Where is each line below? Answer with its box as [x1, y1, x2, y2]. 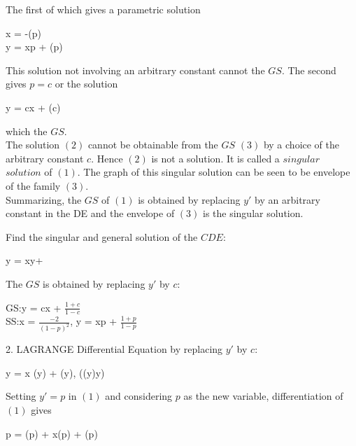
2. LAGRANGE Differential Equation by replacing [6, 342, 223, 356]
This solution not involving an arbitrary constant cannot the [6, 62, 265, 77]
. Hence [91, 151, 123, 165]
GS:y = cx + [6, 300, 62, 314]
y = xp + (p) [6, 39, 63, 54]
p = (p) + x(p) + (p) [6, 426, 98, 440]
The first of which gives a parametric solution [6, 2, 201, 16]
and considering [105, 389, 173, 403]
